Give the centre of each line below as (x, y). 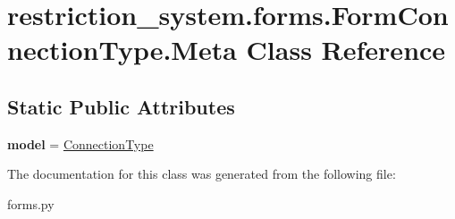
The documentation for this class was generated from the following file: (202, 174)
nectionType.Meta (122, 50)
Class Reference (346, 50)
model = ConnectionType (80, 143)
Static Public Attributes (121, 106)
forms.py (31, 203)
